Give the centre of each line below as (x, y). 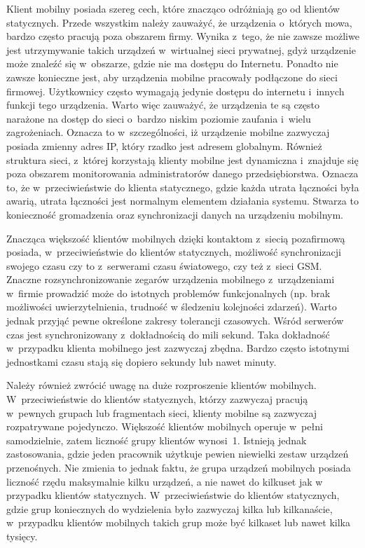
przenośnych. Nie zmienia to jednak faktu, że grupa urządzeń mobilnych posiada (179, 467)
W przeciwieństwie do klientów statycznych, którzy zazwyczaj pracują (157, 399)
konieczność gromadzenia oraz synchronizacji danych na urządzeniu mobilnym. (175, 214)
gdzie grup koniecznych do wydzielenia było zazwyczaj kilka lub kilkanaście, (170, 508)
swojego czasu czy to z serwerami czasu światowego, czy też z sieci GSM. (164, 265)
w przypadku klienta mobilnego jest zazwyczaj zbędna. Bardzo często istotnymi (178, 348)
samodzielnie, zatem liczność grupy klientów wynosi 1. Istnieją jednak (157, 440)
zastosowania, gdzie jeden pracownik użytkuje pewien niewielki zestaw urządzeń (178, 454)
